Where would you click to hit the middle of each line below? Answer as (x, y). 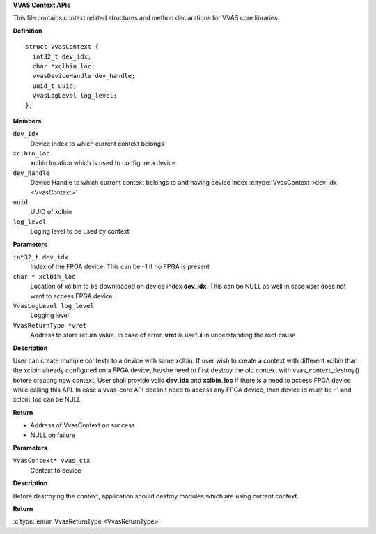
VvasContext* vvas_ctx (52, 461)
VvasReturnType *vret (50, 325)
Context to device (56, 470)
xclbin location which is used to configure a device (103, 163)
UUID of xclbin (51, 212)
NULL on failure (53, 435)
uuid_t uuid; (55, 86)
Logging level (50, 315)
